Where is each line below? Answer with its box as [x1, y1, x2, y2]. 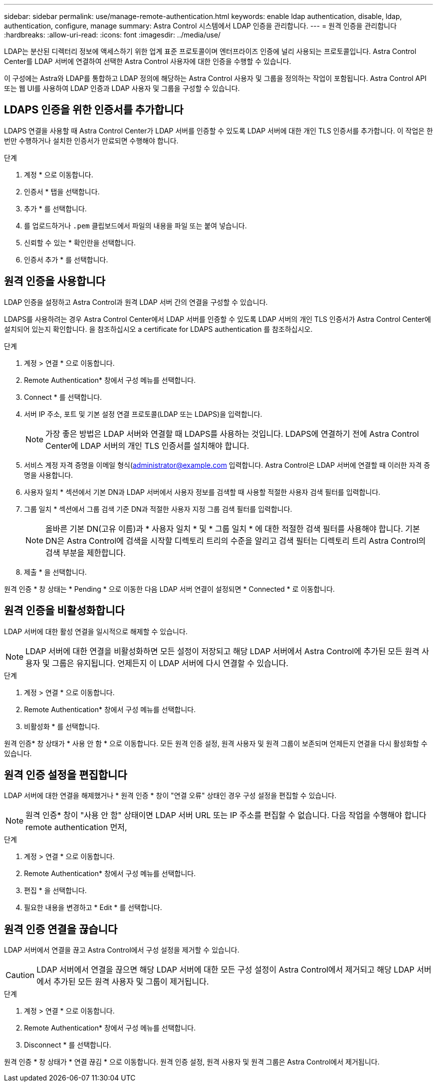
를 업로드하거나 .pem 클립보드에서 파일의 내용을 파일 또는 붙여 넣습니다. [24, 221, 247, 230]
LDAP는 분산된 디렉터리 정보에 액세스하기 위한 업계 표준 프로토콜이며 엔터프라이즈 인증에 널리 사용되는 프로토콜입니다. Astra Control [4, 47, 417, 55]
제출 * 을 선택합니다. [24, 567, 87, 576]
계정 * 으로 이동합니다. [24, 170, 93, 179]
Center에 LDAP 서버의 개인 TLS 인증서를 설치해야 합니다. [45, 440, 249, 451]
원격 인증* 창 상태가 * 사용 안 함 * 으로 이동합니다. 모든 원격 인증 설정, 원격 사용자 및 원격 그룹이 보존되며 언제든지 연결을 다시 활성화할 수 [4, 739, 428, 748]
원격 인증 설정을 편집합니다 [4, 768, 127, 781]
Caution [5, 970, 35, 981]
